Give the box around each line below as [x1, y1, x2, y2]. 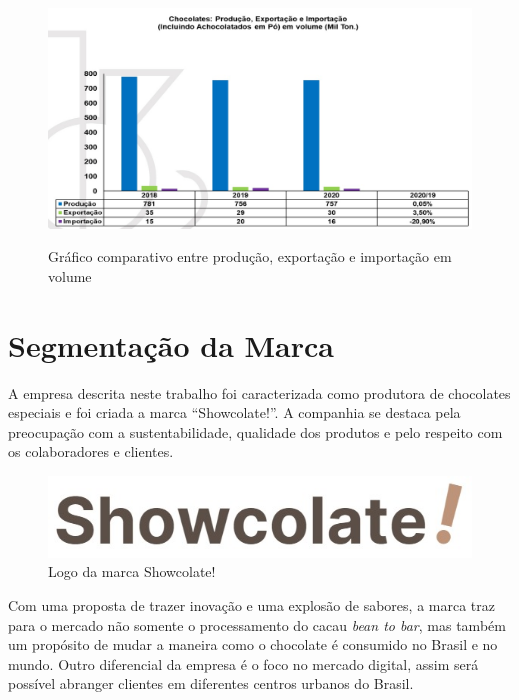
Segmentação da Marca [8, 324, 335, 365]
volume [48, 265, 92, 286]
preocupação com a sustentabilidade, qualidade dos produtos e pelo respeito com [8, 421, 503, 442]
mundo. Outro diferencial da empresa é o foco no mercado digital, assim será [8, 653, 479, 674]
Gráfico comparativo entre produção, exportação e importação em [48, 246, 452, 267]
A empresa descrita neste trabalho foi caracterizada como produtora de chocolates [8, 382, 511, 403]
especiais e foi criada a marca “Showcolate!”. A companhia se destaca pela [8, 402, 461, 423]
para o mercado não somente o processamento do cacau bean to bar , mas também [8, 614, 506, 635]
